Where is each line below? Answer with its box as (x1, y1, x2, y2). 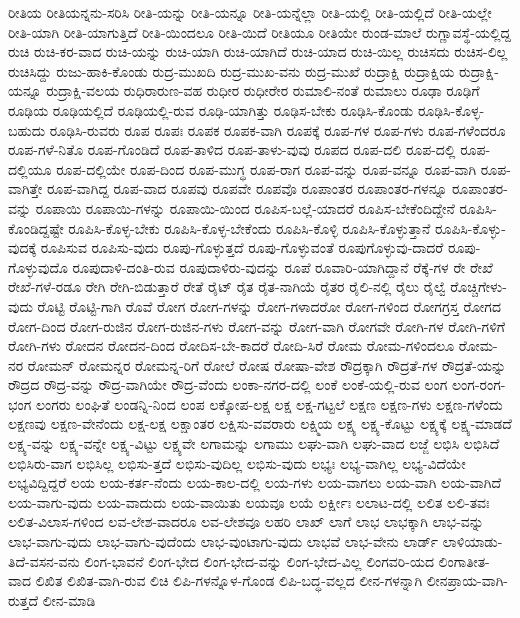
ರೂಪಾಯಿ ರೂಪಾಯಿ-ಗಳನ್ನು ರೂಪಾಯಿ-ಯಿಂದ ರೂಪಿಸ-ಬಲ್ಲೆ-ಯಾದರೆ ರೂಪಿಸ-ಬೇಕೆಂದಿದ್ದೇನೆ (35, 197, 455, 218)
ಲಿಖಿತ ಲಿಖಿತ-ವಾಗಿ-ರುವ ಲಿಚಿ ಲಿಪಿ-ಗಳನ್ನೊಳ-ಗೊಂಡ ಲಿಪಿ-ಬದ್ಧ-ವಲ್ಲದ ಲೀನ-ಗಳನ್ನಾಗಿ (35, 570, 423, 591)
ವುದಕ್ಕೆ (8, 237, 37, 258)
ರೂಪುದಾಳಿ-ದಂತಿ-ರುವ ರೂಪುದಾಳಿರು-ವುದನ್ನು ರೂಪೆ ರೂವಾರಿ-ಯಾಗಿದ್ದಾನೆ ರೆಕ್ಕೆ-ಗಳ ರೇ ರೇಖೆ (72, 256, 493, 277)
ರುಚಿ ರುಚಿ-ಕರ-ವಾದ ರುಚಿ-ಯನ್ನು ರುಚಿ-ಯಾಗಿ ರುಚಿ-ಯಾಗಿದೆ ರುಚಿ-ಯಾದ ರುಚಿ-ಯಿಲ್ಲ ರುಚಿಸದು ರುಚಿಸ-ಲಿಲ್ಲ (8, 41, 508, 62)
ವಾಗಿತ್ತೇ (8, 178, 43, 199)
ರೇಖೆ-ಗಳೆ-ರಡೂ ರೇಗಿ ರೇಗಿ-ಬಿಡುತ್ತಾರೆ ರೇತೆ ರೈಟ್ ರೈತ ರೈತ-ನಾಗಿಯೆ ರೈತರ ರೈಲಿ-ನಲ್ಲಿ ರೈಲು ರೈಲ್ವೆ (8, 276, 446, 297)
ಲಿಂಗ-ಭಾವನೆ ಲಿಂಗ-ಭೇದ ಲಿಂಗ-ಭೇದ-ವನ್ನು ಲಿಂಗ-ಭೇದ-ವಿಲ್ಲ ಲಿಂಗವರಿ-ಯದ (84, 550, 434, 571)
